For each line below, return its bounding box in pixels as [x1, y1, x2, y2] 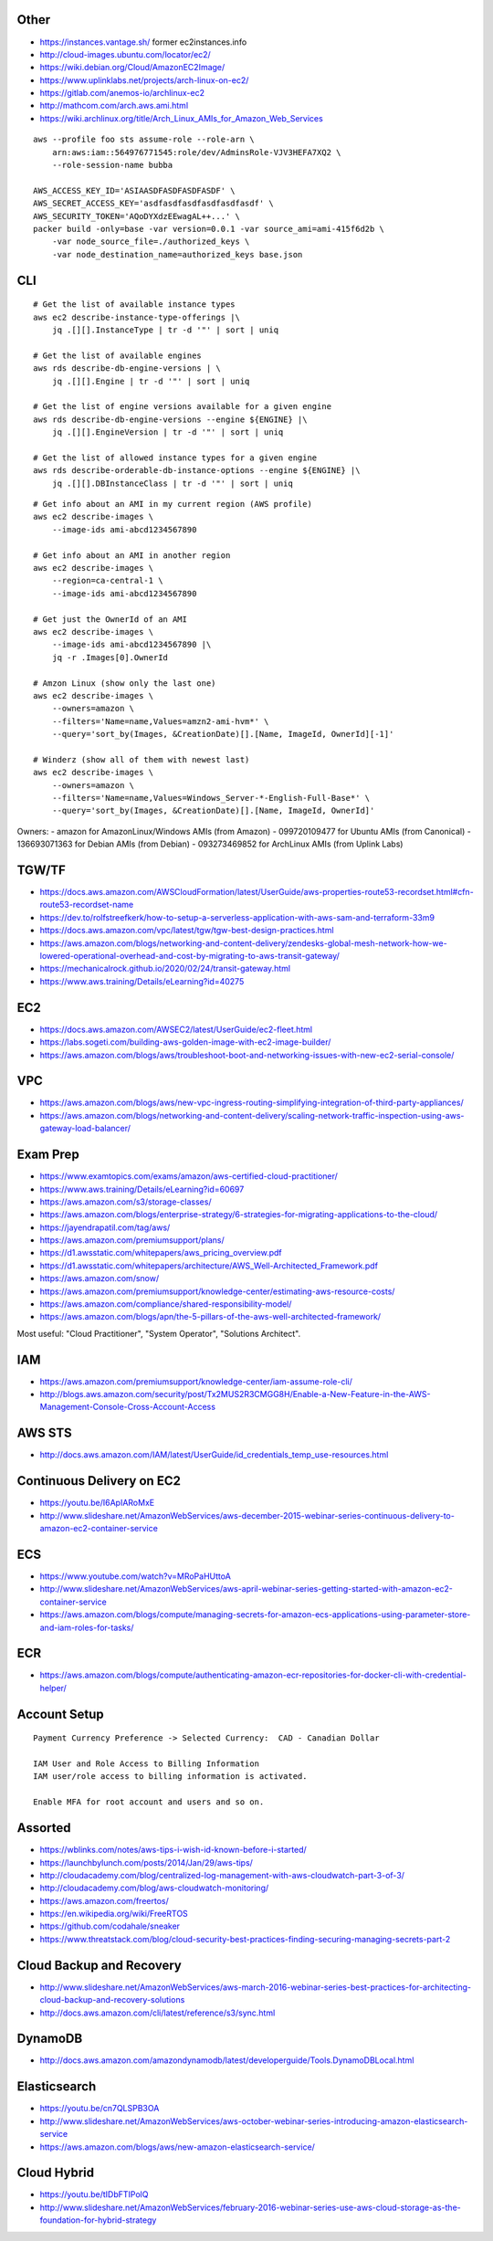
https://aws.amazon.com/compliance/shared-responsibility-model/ [39, 1299, 292, 1310]
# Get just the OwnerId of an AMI [33, 614, 187, 625]
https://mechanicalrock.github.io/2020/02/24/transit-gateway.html [39, 963, 291, 974]
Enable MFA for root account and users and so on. [33, 1797, 265, 1807]
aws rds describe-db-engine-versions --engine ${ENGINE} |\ [33, 414, 308, 425]
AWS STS [16, 1426, 72, 1441]
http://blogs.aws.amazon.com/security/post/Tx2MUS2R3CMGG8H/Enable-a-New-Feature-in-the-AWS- [39, 1389, 431, 1400]
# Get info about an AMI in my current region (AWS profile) [33, 499, 312, 510]
